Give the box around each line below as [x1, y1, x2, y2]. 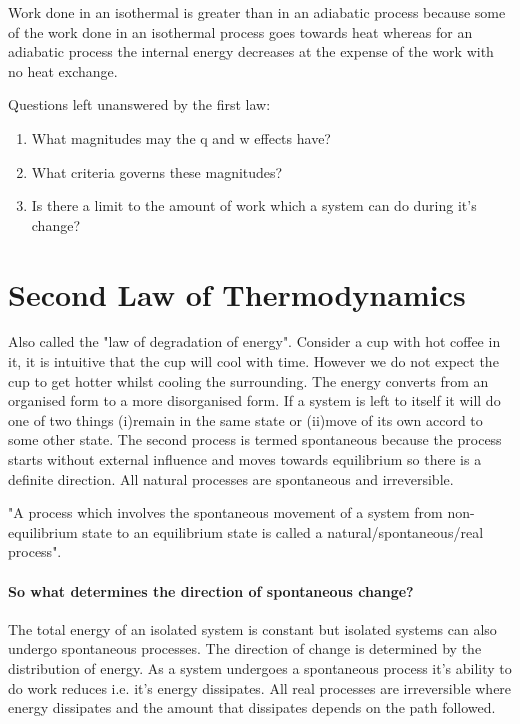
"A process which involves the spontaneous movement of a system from [8, 502, 443, 523]
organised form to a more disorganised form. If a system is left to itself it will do [8, 390, 501, 411]
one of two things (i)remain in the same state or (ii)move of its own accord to [8, 409, 483, 430]
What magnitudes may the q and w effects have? [31, 127, 331, 148]
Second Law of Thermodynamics [8, 273, 466, 314]
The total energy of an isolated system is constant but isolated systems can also [8, 618, 497, 639]
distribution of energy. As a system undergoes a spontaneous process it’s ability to [8, 657, 512, 678]
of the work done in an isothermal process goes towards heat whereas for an [8, 21, 473, 42]
